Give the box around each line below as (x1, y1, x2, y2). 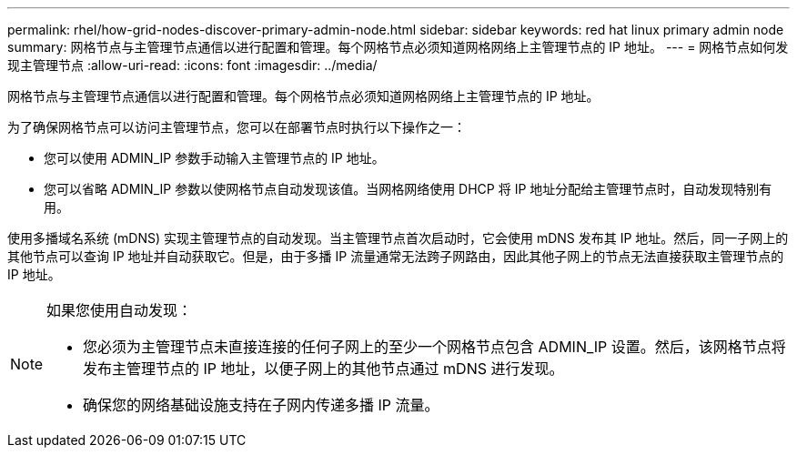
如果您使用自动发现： (46, 301, 193, 319)
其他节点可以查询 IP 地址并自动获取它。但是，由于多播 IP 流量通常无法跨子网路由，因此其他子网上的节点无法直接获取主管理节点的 (7, 248, 784, 264)
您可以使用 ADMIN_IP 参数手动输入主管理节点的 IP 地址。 (44, 150, 385, 166)
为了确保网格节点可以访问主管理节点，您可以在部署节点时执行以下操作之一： (7, 119, 466, 135)
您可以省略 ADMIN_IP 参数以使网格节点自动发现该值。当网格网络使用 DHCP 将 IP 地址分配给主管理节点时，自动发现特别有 (44, 181, 772, 197)
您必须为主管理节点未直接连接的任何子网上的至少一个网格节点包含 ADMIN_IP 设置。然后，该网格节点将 (83, 338, 786, 356)
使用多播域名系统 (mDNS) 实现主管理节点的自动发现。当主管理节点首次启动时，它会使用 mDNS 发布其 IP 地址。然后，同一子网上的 (7, 230, 789, 246)
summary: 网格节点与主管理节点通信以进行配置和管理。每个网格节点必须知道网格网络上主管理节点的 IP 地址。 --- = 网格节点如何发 (7, 39, 789, 55)
